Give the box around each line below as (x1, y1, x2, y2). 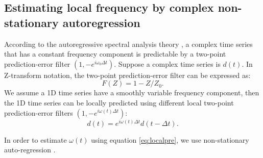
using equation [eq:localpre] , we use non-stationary (91, 134, 249, 145)
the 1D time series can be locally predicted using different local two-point (4, 97, 234, 108)
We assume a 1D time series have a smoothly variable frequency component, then (4, 87, 259, 98)
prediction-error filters (4, 107, 73, 118)
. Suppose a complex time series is (114, 58, 221, 69)
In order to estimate (4, 134, 67, 145)
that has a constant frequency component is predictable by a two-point (4, 48, 226, 59)
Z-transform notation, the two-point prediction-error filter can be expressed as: (4, 69, 251, 80)
